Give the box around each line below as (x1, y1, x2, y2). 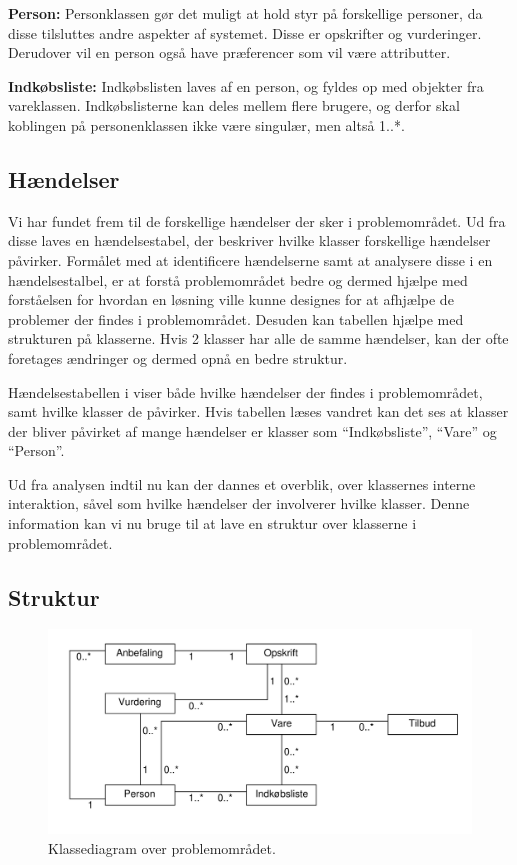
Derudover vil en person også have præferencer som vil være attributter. (8, 42, 451, 63)
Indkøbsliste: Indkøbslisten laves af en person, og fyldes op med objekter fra (8, 75, 484, 96)
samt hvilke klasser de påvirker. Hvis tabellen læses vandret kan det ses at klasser (8, 401, 509, 422)
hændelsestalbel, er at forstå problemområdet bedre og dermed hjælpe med (8, 269, 468, 290)
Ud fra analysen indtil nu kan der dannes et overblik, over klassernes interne (8, 473, 476, 494)
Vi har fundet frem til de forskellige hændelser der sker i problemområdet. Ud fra (8, 210, 506, 231)
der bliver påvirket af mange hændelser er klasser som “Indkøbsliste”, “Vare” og (8, 420, 497, 441)
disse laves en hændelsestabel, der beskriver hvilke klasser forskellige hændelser (8, 230, 491, 251)
